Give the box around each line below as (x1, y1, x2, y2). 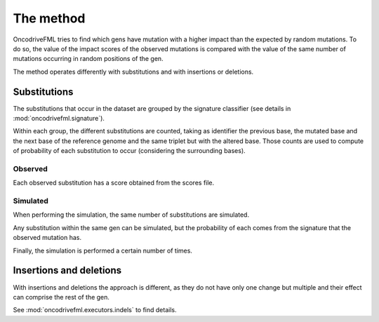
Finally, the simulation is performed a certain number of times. (13, 246, 193, 255)
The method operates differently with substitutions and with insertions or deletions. (13, 67, 254, 76)
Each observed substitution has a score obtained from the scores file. (13, 179, 215, 187)
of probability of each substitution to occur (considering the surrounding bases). (13, 147, 246, 155)
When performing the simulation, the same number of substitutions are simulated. (13, 210, 249, 219)
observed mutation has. (13, 234, 82, 242)
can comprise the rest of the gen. (13, 293, 110, 301)
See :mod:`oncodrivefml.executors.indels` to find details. (13, 306, 177, 314)
